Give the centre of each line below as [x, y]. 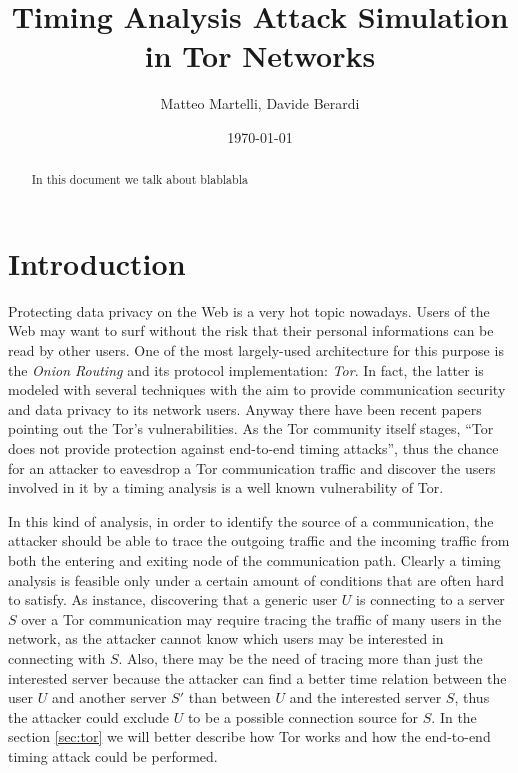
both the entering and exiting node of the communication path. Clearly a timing [254, 560]
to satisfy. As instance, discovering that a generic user [173, 599]
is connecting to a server [430, 599]
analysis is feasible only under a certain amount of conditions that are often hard [256, 579]
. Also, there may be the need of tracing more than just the [300, 657]
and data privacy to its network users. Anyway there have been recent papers [245, 408]
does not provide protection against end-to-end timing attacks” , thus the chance [253, 448]
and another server [109, 697]
